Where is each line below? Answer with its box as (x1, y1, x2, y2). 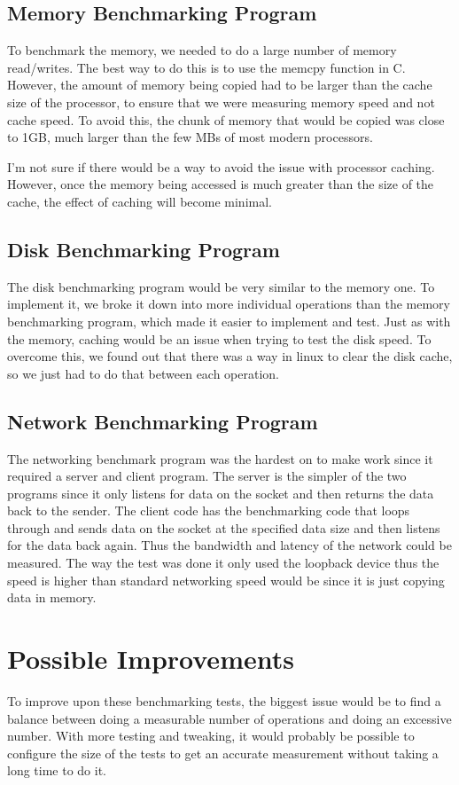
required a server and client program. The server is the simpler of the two (7, 467, 407, 485)
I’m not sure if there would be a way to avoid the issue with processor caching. (7, 157, 435, 176)
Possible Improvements (7, 640, 294, 677)
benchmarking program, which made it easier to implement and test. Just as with (7, 311, 451, 330)
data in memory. (7, 588, 97, 607)
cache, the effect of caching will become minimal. (7, 192, 272, 210)
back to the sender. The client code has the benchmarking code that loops (7, 501, 410, 520)
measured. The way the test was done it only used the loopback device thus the (7, 553, 440, 572)
